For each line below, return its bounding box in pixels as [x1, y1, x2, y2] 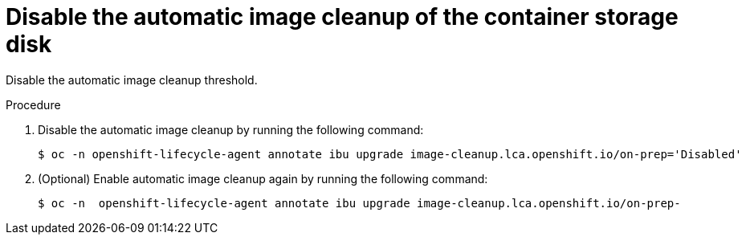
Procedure [6, 97, 61, 112]
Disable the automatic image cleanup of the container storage [6, 3, 679, 31]
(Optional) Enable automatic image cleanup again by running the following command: [38, 171, 488, 186]
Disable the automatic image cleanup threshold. [6, 72, 258, 87]
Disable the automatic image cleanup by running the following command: [38, 122, 424, 137]
